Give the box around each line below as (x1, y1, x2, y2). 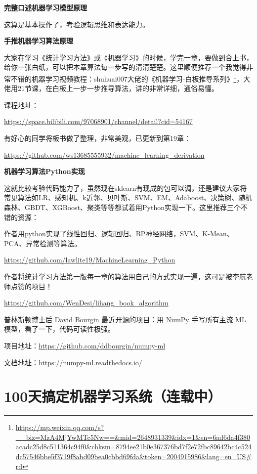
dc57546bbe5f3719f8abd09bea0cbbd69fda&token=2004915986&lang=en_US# (15, 451, 252, 461)
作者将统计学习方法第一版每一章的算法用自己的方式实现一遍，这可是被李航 (4, 271, 246, 281)
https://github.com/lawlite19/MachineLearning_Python (4, 255, 175, 265)
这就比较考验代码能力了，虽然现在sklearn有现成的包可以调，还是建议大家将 (4, 182, 247, 193)
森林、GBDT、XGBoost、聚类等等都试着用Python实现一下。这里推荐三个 (4, 202, 241, 212)
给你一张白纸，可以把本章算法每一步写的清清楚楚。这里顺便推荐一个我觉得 (4, 62, 246, 72)
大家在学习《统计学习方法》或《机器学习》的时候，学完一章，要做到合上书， (4, 52, 253, 62)
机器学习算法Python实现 (4, 166, 85, 176)
